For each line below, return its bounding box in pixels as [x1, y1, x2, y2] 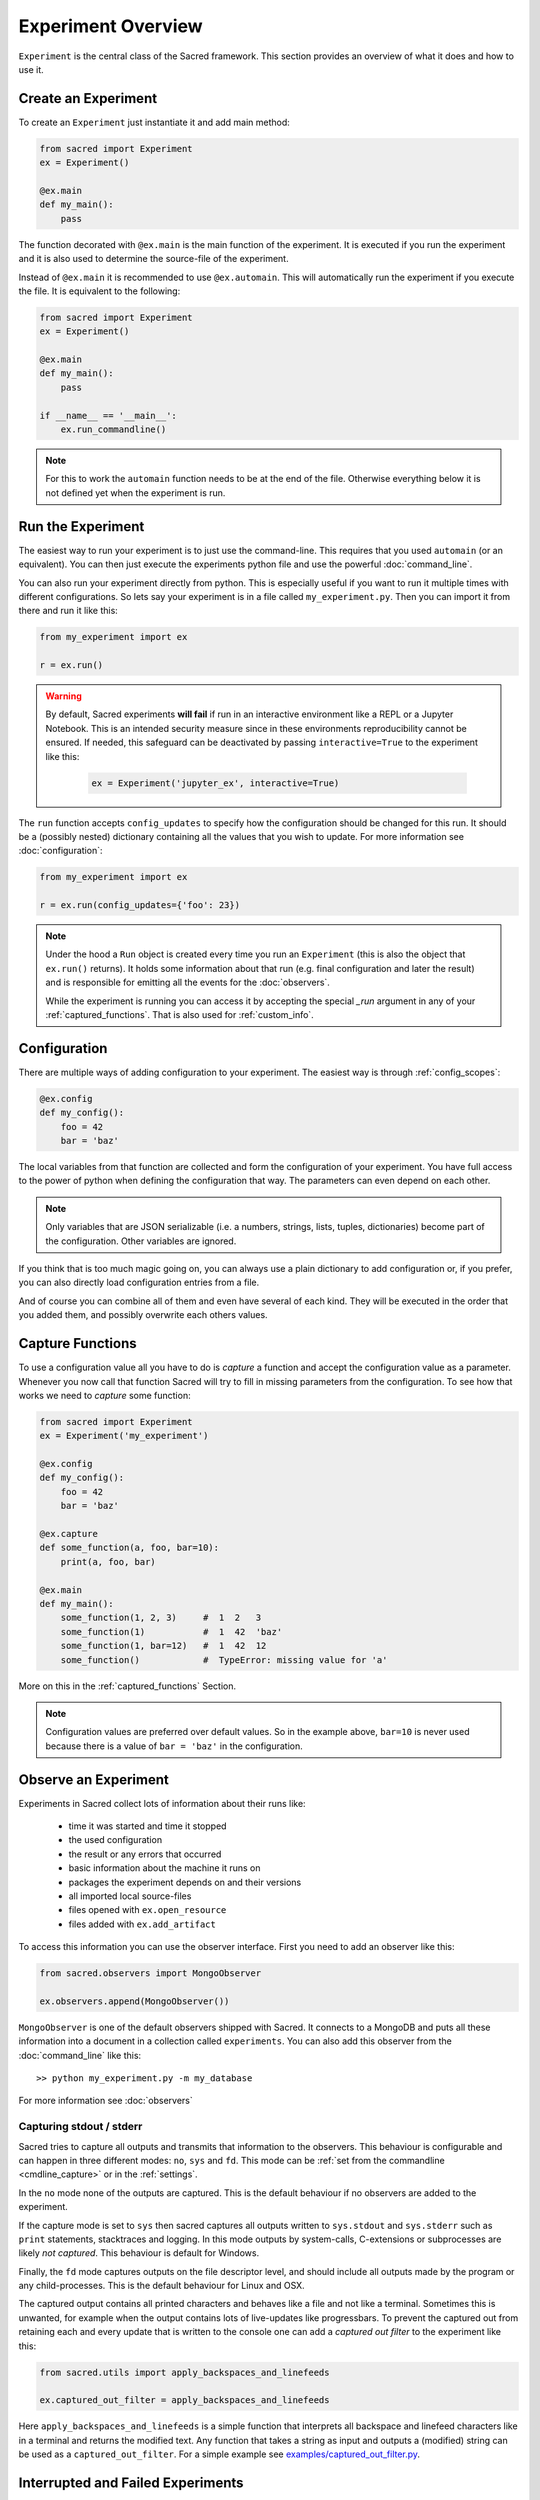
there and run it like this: [18, 605, 119, 617]
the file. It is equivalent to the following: [18, 285, 181, 297]
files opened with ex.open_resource [68, 1904, 227, 1916]
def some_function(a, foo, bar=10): [39, 1542, 220, 1554]
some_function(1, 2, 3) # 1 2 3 [60, 1612, 262, 1624]
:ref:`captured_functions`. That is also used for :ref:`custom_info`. [45, 1009, 314, 1021]
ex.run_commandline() [60, 424, 167, 435]
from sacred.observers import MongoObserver [39, 1968, 262, 1979]
